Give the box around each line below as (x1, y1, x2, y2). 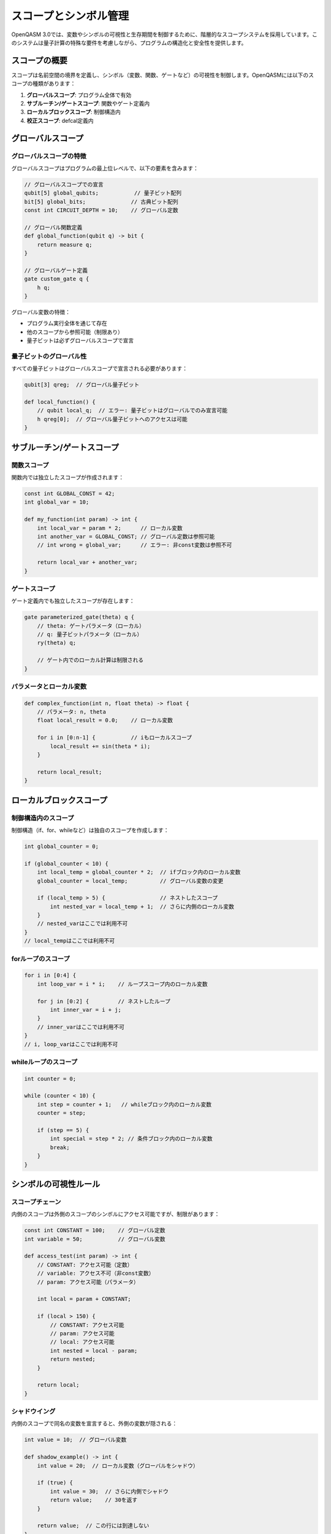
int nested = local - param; (50, 1347, 138, 1354)
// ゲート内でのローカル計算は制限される (37, 657, 144, 664)
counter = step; (37, 1109, 86, 1117)
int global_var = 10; (24, 499, 89, 506)
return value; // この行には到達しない (37, 1522, 150, 1529)
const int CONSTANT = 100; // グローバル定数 (24, 1227, 165, 1234)
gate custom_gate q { (24, 276, 89, 282)
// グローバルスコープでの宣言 (24, 181, 104, 188)
